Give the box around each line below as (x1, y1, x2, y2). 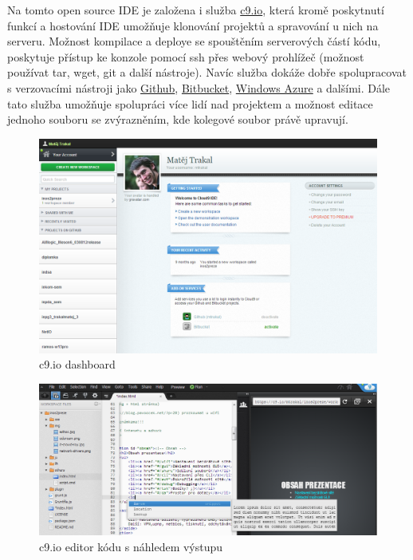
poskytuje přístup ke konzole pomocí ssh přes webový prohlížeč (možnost (7, 48, 364, 65)
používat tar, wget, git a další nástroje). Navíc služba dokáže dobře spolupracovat (7, 64, 407, 81)
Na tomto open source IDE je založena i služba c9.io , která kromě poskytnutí (7, 2, 384, 18)
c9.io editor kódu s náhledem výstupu (39, 538, 223, 554)
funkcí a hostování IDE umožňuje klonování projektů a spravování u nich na (7, 17, 379, 34)
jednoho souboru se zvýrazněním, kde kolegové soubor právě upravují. (7, 111, 348, 128)
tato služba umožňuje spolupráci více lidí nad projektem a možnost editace (7, 95, 373, 112)
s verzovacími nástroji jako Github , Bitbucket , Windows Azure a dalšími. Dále (7, 79, 391, 96)
